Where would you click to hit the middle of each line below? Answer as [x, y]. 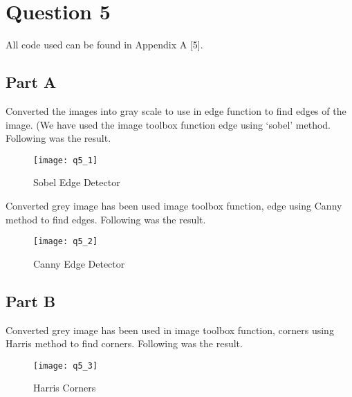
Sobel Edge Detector [77, 182]
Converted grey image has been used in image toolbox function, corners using [170, 330]
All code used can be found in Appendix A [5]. [104, 45]
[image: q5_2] [66, 242]
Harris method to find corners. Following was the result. [124, 343]
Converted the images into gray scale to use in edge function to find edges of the [176, 110]
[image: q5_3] [66, 366]
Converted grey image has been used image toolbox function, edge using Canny [174, 205]
